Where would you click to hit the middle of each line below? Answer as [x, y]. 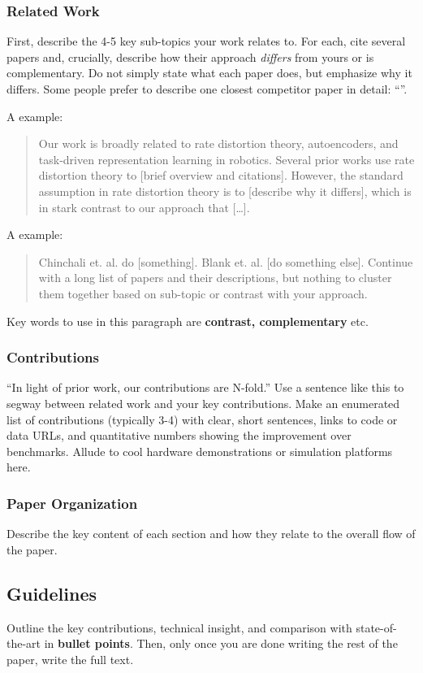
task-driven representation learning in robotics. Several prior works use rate [227, 159]
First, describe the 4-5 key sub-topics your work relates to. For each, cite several [206, 41]
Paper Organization [72, 503]
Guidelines [52, 593]
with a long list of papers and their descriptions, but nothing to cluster [215, 278]
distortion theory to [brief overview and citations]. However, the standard [221, 175]
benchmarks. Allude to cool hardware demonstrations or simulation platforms [200, 451]
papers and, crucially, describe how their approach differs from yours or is [190, 56]
